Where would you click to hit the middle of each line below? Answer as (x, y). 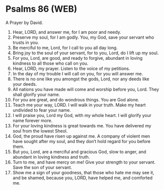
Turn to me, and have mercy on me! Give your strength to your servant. (84, 162)
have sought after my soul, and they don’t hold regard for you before (82, 141)
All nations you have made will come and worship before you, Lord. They (86, 89)
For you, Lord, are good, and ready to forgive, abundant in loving (78, 58)
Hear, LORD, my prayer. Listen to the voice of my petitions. (71, 68)
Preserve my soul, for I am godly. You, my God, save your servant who (83, 37)
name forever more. (32, 120)
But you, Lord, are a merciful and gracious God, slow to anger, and (79, 152)
